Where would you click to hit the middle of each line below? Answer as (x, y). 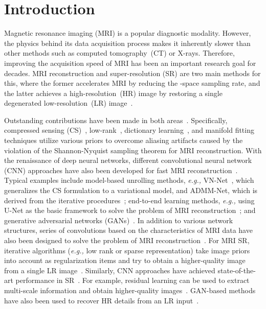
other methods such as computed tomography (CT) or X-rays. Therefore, (119, 53)
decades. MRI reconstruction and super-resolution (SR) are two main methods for (132, 73)
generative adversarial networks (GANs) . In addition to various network (119, 220)
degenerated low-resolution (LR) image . (69, 103)
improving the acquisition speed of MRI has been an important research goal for (130, 63)
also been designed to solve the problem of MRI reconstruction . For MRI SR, (127, 240)
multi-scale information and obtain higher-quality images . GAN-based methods (130, 290)
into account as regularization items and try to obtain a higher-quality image (125, 260)
